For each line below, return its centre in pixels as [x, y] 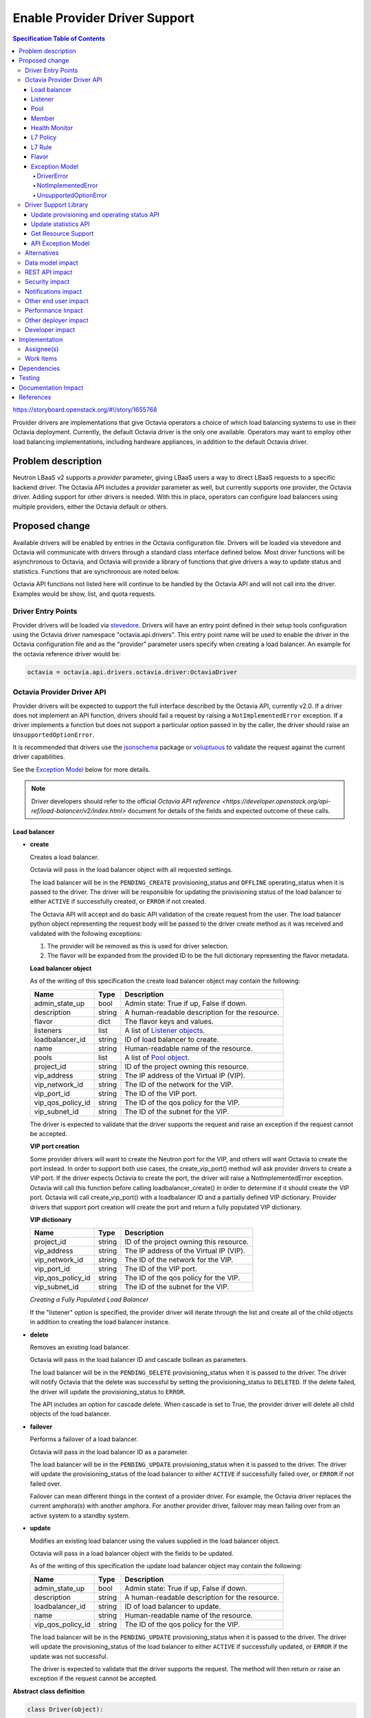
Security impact [47, 282]
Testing [30, 378]
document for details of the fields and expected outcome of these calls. [229, 811]
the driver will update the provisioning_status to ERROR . [108, 1392]
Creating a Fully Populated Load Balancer [89, 1299]
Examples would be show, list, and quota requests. [84, 594]
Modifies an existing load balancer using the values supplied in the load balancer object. [155, 1541]
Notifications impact [54, 291]
